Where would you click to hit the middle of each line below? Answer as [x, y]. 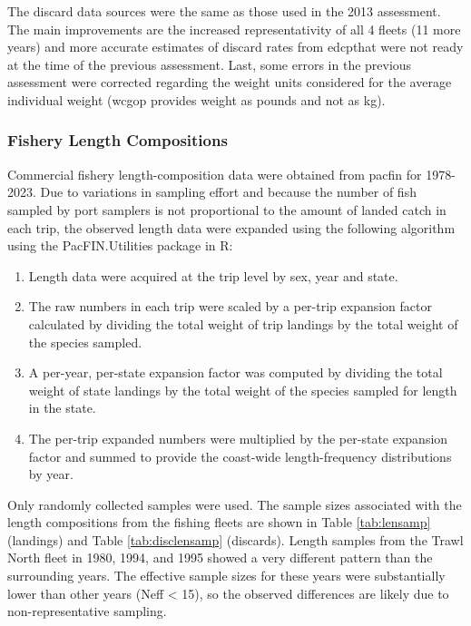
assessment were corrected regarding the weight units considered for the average [230, 82]
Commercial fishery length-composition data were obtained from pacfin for [215, 174]
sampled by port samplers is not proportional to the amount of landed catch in [227, 209]
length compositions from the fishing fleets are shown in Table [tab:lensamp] [219, 522]
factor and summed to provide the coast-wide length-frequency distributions [240, 456]
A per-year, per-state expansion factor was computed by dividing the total [235, 372]
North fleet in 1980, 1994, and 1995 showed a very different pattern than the [220, 558]
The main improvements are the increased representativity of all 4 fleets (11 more [234, 29]
